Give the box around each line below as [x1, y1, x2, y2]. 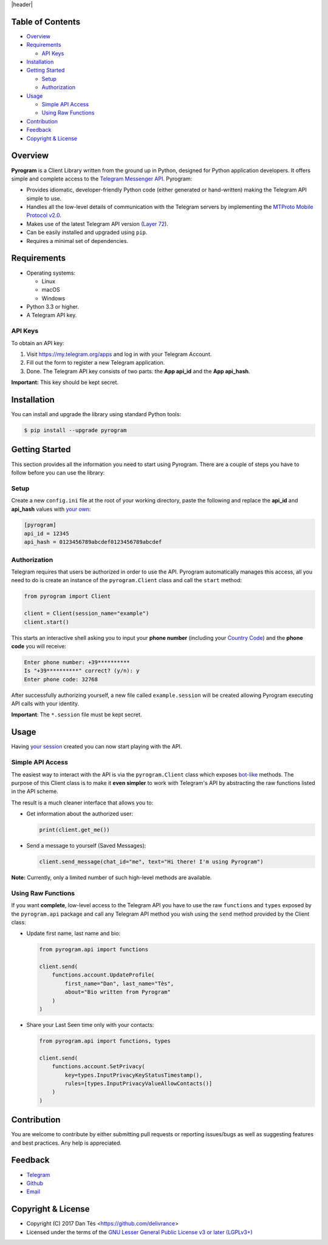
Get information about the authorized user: [26, 810, 134, 817]
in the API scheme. [11, 787, 59, 795]
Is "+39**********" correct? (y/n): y [24, 667, 140, 674]
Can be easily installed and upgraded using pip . [26, 228, 148, 236]
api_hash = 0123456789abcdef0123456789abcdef [24, 538, 162, 546]
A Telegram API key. [26, 312, 77, 319]
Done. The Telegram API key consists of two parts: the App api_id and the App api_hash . [26, 368, 250, 375]
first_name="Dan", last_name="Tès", [64, 980, 174, 987]
